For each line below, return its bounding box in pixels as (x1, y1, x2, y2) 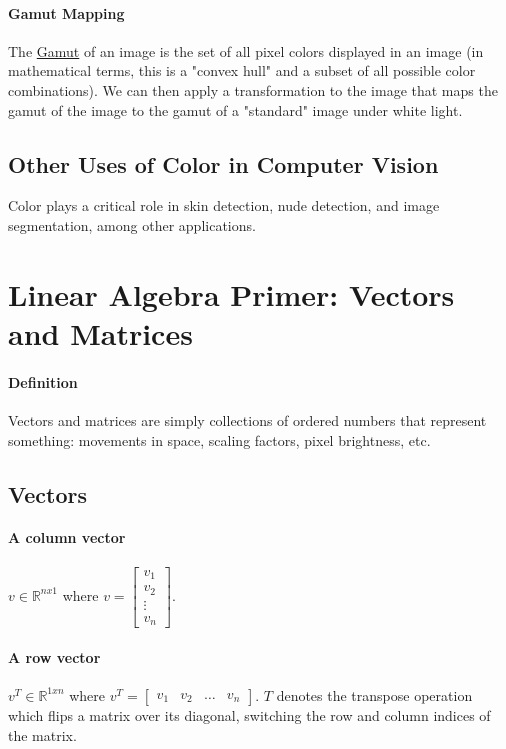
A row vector (8, 646, 101, 667)
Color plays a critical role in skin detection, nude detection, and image (8, 195, 440, 216)
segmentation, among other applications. (8, 214, 256, 235)
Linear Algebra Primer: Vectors (8, 273, 455, 314)
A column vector (8, 527, 126, 548)
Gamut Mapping (8, 2, 125, 23)
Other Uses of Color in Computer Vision (8, 148, 439, 179)
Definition (8, 371, 78, 392)
